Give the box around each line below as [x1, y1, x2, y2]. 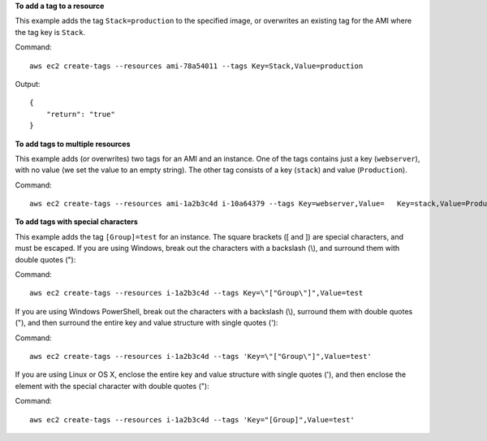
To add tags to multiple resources [15, 139, 131, 149]
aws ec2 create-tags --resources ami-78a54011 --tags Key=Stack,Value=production [29, 61, 364, 71]
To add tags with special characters [15, 217, 138, 227]
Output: [15, 79, 41, 89]
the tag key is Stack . [15, 27, 85, 37]
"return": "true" [45, 110, 115, 119]
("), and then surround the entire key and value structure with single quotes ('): [15, 318, 278, 328]
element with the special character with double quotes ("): [15, 381, 210, 391]
